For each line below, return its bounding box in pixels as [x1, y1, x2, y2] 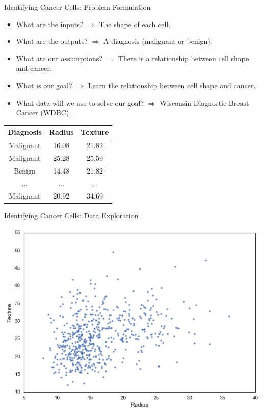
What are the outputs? [16, 36, 88, 46]
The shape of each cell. [99, 18, 171, 29]
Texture [81, 127, 109, 137]
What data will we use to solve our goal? [16, 97, 144, 108]
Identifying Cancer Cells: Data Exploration [4, 210, 139, 221]
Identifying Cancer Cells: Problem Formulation [4, 2, 151, 12]
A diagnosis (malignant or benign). [103, 36, 213, 46]
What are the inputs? [16, 18, 84, 29]
